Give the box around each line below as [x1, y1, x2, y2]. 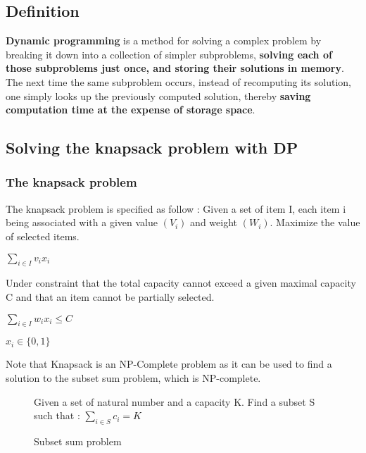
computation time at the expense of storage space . [6, 102, 255, 117]
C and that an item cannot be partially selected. [6, 289, 215, 304]
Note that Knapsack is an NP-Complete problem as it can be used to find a [6, 356, 332, 371]
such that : [34, 408, 80, 423]
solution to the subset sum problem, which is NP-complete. [6, 370, 261, 385]
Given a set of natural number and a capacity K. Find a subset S [34, 394, 315, 409]
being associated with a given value [6, 215, 158, 230]
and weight [190, 215, 238, 230]
